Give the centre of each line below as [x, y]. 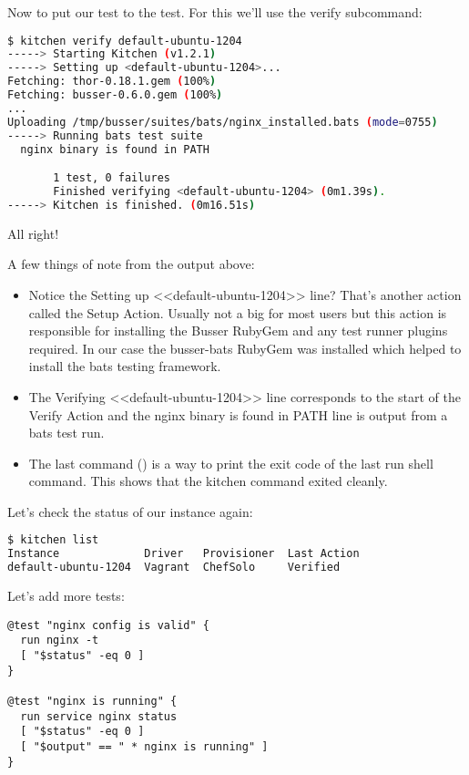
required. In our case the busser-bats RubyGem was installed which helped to [245, 348]
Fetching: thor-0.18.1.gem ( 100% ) [112, 82]
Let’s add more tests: [66, 596]
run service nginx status [99, 716]
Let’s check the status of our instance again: [130, 511]
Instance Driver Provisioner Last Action [184, 554]
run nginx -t [60, 641]
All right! [33, 233]
